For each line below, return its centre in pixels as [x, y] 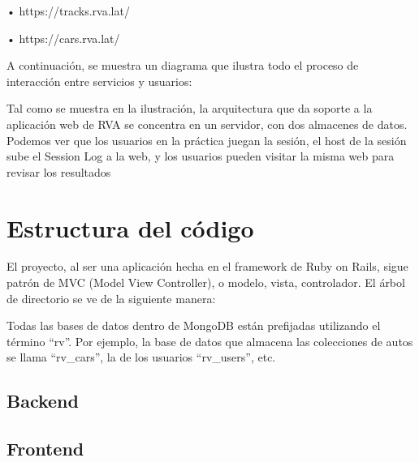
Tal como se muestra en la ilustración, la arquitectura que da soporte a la [190, 108]
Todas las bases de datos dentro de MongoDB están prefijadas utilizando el [194, 325]
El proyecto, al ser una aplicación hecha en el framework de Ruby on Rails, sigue [207, 266]
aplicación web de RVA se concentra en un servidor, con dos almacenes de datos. [207, 124]
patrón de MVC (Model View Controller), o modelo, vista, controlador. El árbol [206, 282]
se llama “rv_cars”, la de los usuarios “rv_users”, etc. [141, 357]
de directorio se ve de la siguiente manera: [111, 298]
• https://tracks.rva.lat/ [68, 11]
